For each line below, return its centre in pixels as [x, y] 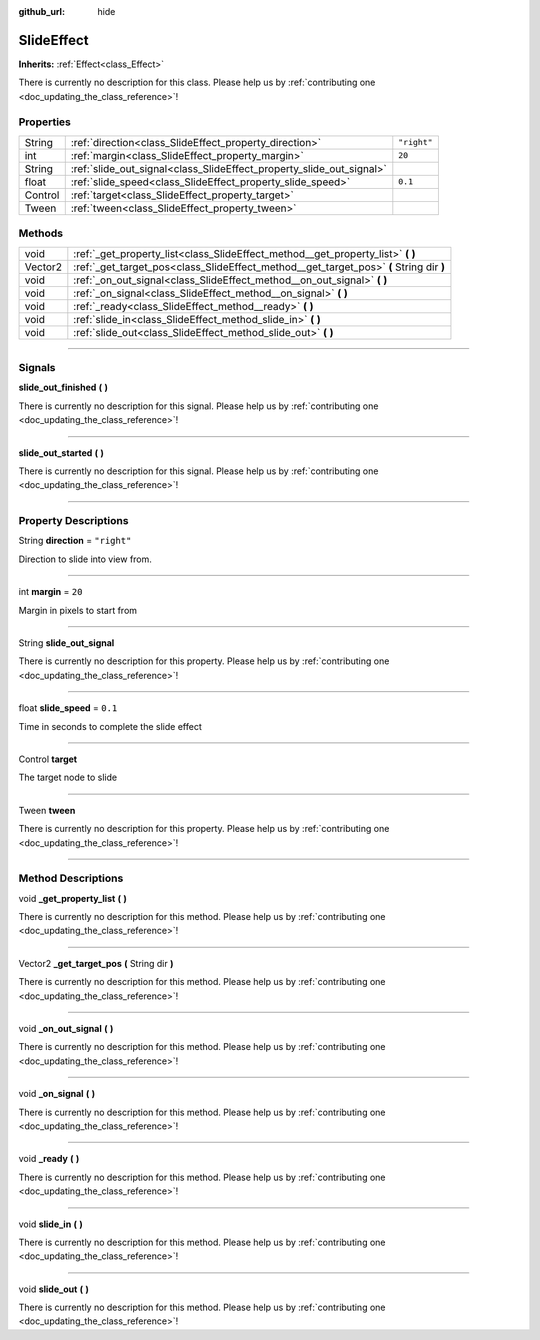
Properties [45, 122]
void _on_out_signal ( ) [66, 1028]
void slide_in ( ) [51, 1224]
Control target [48, 759]
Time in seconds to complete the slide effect [110, 726]
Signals [37, 367]
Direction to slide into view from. [85, 559]
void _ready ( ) [49, 1159]
